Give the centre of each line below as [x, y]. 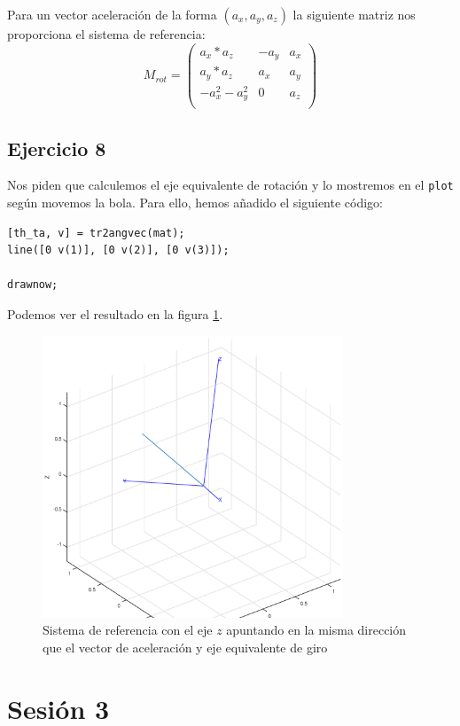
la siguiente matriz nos [354, 14]
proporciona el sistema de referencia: [106, 34]
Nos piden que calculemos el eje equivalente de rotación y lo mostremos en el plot [230, 185]
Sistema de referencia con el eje [128, 630]
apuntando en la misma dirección [316, 630]
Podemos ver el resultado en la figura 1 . [115, 314]
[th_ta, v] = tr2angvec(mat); [96, 233]
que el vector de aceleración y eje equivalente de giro [185, 647]
